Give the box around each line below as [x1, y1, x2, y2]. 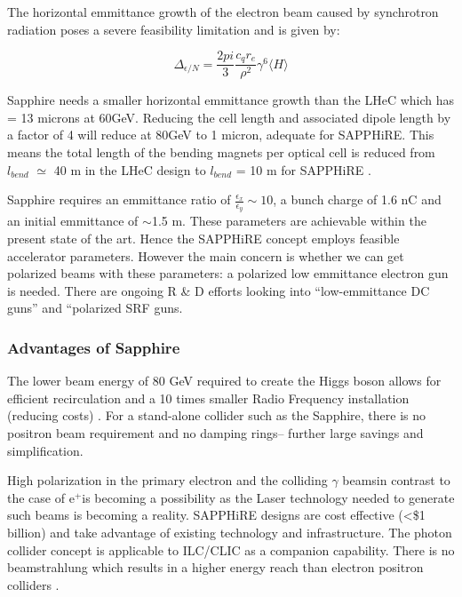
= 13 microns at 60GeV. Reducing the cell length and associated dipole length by [7, 107, 451, 126]
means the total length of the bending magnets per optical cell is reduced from [7, 143, 435, 162]
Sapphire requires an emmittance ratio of [7, 190, 231, 209]
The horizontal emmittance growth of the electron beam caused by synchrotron [7, 3, 439, 20]
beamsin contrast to [342, 471, 450, 490]
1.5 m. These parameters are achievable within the [151, 211, 426, 230]
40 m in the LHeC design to [53, 160, 206, 179]
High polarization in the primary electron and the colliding [7, 471, 328, 490]
